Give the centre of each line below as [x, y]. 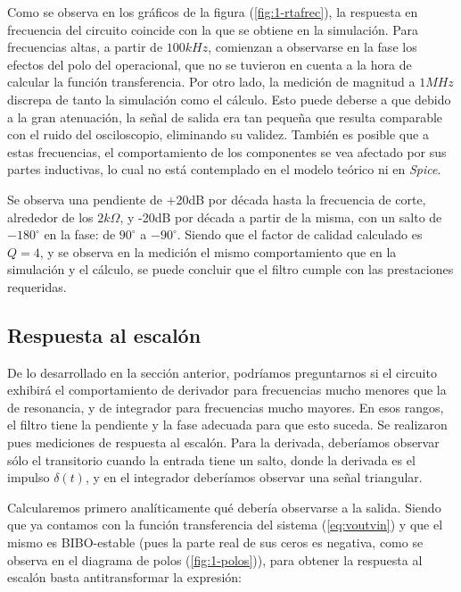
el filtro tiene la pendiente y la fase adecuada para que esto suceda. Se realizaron [227, 425]
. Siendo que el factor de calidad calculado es [300, 234]
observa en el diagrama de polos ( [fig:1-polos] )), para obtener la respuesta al [215, 559]
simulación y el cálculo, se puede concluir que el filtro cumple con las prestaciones [230, 269]
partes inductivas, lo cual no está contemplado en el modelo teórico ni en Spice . [224, 169]
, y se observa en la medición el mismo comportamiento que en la [218, 251]
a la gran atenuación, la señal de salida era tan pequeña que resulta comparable [225, 117]
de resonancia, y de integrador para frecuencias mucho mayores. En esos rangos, [226, 407]
